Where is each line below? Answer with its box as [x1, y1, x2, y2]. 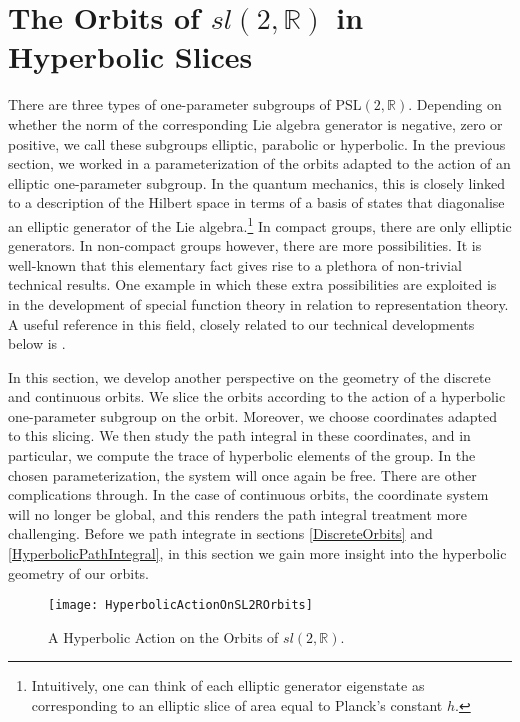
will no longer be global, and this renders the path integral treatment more [8, 503, 467, 524]
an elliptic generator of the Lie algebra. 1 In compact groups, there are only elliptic [8, 212, 512, 236]
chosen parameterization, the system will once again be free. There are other [8, 464, 477, 485]
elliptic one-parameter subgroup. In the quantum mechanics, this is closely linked [8, 172, 506, 193]
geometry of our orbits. [8, 562, 149, 583]
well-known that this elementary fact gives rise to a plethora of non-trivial [8, 254, 462, 275]
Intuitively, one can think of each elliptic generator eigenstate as [31, 675, 425, 696]
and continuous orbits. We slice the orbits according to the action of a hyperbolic [8, 386, 506, 407]
